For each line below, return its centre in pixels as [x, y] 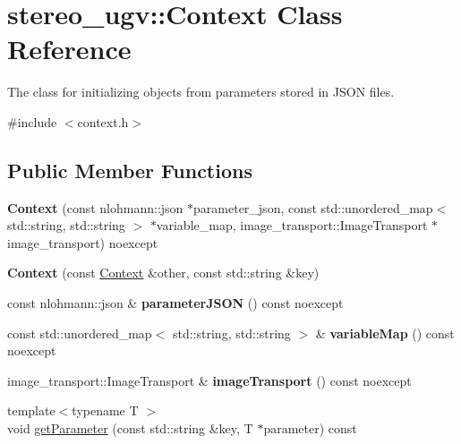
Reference [69, 49]
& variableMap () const [385, 333]
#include [32, 121]
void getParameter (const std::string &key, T [130, 428]
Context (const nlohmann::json [95, 207]
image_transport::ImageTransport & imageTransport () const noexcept [209, 380]
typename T [105, 410]
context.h [103, 121]
